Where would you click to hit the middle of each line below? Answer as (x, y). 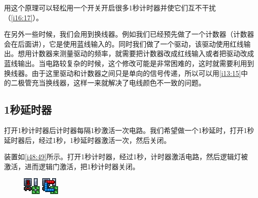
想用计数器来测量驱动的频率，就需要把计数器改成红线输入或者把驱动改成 (136, 53)
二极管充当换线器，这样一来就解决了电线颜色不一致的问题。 (108, 83)
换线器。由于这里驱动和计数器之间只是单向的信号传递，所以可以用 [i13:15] (123, 73)
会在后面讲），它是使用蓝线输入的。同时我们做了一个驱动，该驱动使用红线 (124, 43)
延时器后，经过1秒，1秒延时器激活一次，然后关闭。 (87, 140)
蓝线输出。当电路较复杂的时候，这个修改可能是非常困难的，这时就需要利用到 (129, 63)
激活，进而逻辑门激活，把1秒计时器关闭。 (72, 166)
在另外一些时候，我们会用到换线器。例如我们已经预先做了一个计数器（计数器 (129, 34)
